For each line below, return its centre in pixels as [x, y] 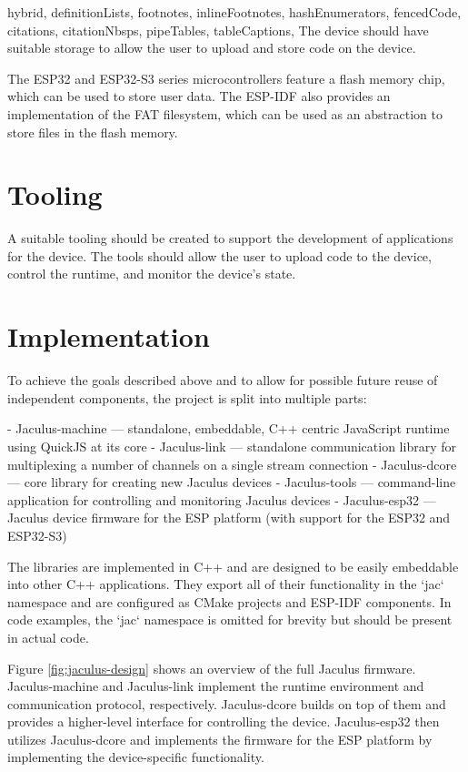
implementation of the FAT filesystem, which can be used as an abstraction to [225, 113]
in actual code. [48, 637]
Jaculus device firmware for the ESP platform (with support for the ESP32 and [229, 518]
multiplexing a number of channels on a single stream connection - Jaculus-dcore [232, 464]
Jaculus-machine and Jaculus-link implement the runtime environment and [216, 686]
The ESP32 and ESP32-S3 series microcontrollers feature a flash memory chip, [226, 78]
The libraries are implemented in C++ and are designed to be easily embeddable [233, 566]
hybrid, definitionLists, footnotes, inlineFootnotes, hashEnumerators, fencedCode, [234, 12]
